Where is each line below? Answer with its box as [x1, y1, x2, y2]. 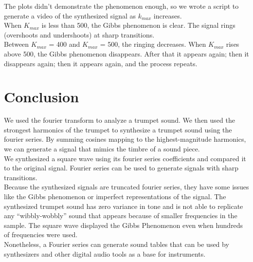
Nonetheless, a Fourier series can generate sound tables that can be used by [4, 239, 229, 249]
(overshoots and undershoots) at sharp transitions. [4, 29, 155, 39]
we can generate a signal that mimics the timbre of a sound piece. [4, 144, 200, 154]
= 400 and [49, 39, 80, 49]
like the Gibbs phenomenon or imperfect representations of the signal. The [4, 191, 226, 202]
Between [4, 39, 29, 49]
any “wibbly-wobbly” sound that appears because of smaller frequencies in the [4, 210, 237, 221]
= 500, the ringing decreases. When [100, 39, 206, 49]
